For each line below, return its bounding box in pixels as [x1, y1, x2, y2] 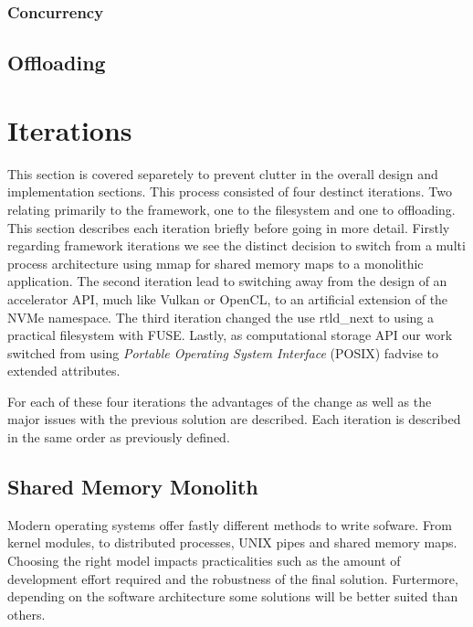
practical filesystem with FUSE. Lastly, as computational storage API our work [7, 325, 453, 345]
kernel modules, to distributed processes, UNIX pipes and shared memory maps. [7, 533, 457, 552]
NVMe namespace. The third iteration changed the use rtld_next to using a [7, 307, 435, 326]
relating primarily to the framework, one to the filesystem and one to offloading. [7, 199, 456, 218]
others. [7, 604, 46, 623]
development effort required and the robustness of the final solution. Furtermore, [7, 569, 458, 588]
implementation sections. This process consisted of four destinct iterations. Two [7, 182, 452, 201]
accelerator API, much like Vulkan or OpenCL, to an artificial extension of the [7, 289, 448, 308]
